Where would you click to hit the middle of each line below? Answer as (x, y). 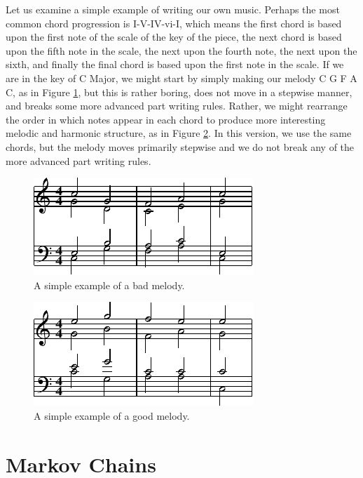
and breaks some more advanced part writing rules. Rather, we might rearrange (177, 106)
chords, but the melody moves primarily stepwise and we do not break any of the (180, 146)
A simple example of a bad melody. (109, 285)
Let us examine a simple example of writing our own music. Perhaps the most (173, 9)
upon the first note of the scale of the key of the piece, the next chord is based (174, 37)
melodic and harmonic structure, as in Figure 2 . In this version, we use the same (179, 133)
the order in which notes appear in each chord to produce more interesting (166, 119)
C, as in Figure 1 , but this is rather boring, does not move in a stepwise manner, (179, 92)
